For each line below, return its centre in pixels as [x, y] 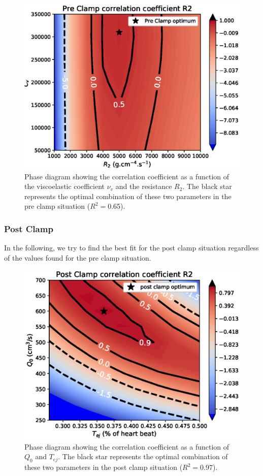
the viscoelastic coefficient [65, 186]
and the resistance [144, 186]
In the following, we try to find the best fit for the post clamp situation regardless [131, 248]
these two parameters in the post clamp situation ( [104, 467]
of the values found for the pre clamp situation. [78, 257]
